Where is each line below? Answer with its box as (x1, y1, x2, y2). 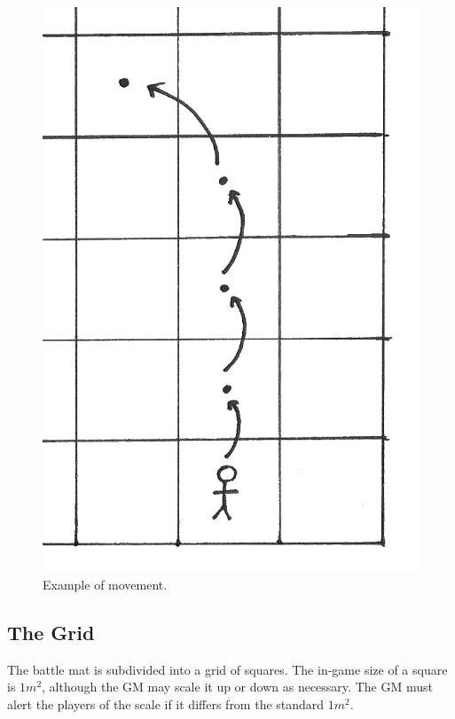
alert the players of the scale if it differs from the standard (7, 695, 325, 714)
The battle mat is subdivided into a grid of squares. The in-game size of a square (7, 660, 448, 678)
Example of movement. (43, 575, 168, 594)
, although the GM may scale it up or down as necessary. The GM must (42, 677, 433, 696)
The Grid (7, 619, 95, 646)
